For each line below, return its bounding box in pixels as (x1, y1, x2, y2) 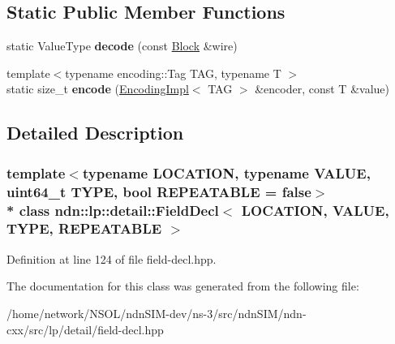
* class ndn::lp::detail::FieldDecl (6, 200, 219, 220)
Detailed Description (6, 120, 184, 145)
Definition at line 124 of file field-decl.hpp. (6, 250, 217, 267)
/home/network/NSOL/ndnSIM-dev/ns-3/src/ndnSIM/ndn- (6, 304, 307, 321)
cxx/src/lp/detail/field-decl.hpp (6, 320, 164, 338)
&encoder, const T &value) (255, 80, 389, 97)
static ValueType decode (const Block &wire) (6, 37, 238, 54)
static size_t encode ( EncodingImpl (6, 80, 189, 97)
